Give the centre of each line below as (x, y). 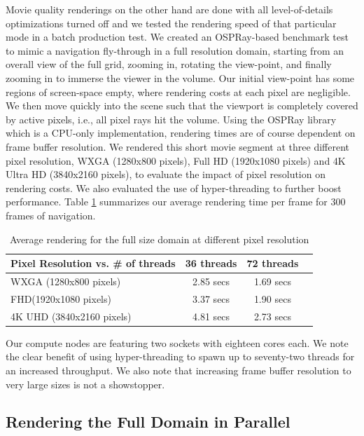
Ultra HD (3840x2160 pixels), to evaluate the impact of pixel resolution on (166, 174)
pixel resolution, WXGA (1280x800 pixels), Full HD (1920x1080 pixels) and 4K (176, 160)
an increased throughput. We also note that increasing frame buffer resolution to (178, 370)
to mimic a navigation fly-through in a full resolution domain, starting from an (175, 50)
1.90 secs (272, 298)
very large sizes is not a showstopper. (85, 384)
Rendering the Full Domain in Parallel (148, 422)
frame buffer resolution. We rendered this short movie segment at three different (177, 146)
